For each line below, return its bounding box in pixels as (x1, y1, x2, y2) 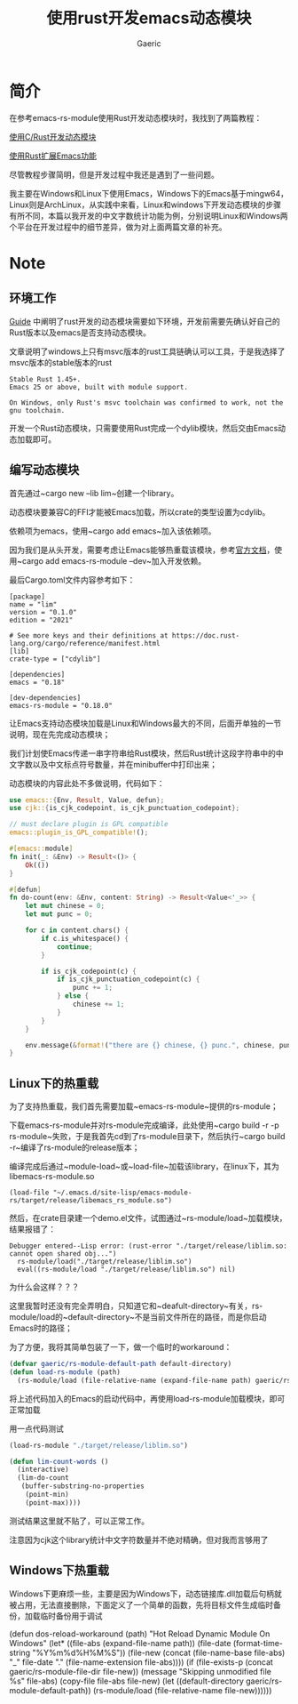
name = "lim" (9, 599, 58, 609)
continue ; (56, 942, 93, 952)
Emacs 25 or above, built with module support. (9, 382, 189, 391)
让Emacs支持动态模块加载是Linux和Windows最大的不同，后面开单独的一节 (9, 718, 282, 728)
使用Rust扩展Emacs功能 (9, 150, 98, 161)
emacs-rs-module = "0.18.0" (9, 701, 114, 710)
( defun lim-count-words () (9, 1457, 109, 1466)
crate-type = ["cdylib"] (9, 655, 101, 663)
